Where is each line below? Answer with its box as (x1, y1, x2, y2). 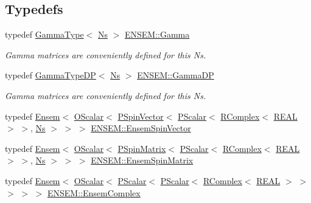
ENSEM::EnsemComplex (47, 186, 141, 199)
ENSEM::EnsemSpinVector (91, 122, 191, 134)
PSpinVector (117, 109, 164, 122)
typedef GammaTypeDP (5, 69, 96, 81)
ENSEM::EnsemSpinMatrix (91, 154, 194, 167)
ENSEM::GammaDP (137, 69, 214, 81)
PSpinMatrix (117, 142, 166, 154)
